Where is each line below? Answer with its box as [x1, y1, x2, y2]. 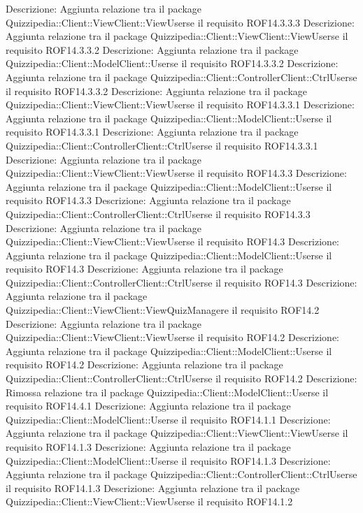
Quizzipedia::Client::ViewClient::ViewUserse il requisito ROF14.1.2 [6, 494, 293, 509]
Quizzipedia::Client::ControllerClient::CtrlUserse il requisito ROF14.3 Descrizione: [6, 275, 357, 289]
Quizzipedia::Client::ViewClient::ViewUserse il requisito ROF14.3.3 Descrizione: [6, 166, 347, 180]
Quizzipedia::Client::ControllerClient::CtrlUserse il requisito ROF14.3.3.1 [6, 138, 318, 152]
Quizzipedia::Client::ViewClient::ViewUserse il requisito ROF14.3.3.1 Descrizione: [6, 97, 355, 112]
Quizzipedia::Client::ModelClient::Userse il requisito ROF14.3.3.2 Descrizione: [6, 56, 339, 71]
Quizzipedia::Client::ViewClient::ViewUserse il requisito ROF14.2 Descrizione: [6, 330, 340, 345]
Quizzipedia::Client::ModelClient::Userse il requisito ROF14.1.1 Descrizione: [6, 412, 331, 426]
